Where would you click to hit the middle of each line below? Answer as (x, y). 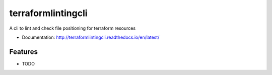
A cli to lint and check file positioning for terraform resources (73, 28)
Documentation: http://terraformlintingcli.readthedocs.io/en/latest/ (91, 37)
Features (23, 52)
